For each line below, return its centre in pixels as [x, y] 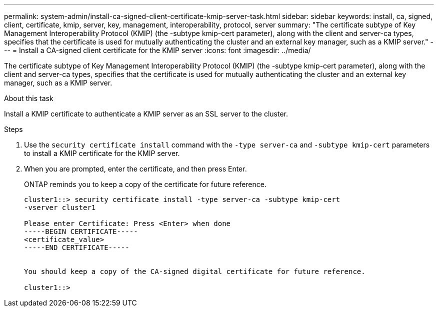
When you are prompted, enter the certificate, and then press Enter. [135, 169]
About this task [29, 98]
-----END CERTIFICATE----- [77, 247]
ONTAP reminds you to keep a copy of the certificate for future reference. [145, 184]
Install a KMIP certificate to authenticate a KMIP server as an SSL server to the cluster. [146, 114]
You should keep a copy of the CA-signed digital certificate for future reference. [195, 271]
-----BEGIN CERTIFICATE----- [81, 231]
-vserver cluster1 [60, 207]
